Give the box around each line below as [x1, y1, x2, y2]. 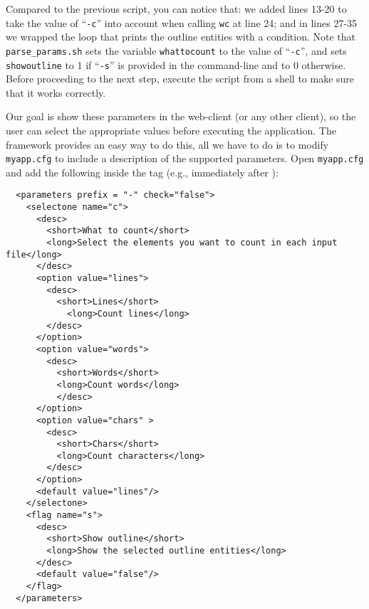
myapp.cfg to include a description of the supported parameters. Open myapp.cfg [6, 151, 364, 166]
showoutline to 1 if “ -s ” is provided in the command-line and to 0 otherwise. [6, 57, 346, 72]
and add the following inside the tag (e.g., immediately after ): [6, 164, 279, 179]
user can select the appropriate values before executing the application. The [6, 122, 336, 137]
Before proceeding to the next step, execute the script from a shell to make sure [6, 71, 355, 86]
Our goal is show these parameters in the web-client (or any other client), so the [6, 109, 356, 124]
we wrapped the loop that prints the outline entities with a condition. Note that [6, 29, 356, 44]
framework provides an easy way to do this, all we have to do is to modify [6, 137, 329, 152]
